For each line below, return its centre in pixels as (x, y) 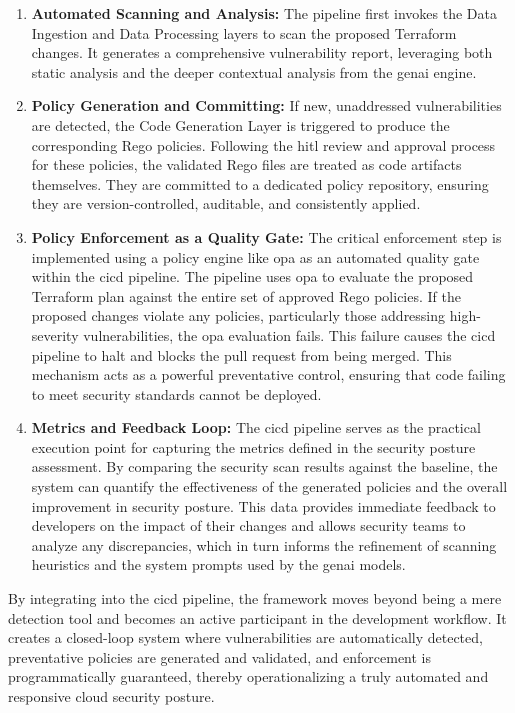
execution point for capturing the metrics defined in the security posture (253, 446)
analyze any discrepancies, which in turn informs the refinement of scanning (264, 544)
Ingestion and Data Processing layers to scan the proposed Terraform (244, 32)
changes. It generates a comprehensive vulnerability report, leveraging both (262, 52)
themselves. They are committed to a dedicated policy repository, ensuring (260, 183)
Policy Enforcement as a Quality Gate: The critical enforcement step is (266, 236)
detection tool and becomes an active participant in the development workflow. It (257, 617)
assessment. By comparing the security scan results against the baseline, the (264, 466)
